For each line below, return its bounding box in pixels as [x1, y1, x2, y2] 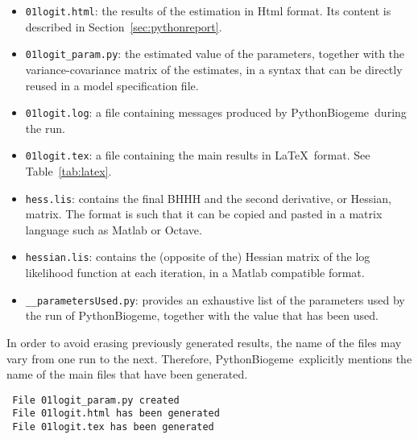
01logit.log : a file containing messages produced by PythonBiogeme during [25, 104, 407, 121]
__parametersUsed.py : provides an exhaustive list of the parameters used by [25, 291, 405, 308]
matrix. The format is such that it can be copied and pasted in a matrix [25, 205, 383, 222]
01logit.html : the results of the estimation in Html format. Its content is [25, 2, 391, 19]
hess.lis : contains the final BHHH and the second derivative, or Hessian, [25, 189, 391, 206]
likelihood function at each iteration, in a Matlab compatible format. [25, 264, 365, 281]
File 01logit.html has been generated [12, 408, 220, 420]
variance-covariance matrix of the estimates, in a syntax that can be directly [25, 60, 403, 77]
